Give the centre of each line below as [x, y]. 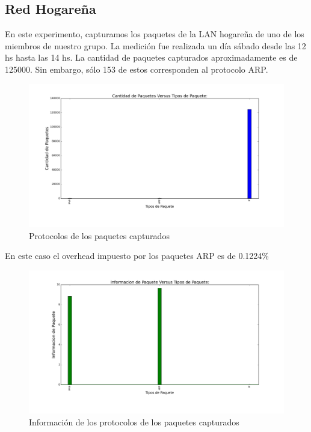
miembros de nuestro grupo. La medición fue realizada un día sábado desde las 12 [155, 45]
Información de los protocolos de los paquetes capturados [134, 421]
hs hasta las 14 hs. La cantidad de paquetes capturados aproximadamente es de [151, 57]
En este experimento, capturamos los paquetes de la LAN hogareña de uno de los [155, 34]
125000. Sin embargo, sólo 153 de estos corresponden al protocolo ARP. [137, 69]
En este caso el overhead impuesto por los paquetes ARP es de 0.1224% [137, 256]
